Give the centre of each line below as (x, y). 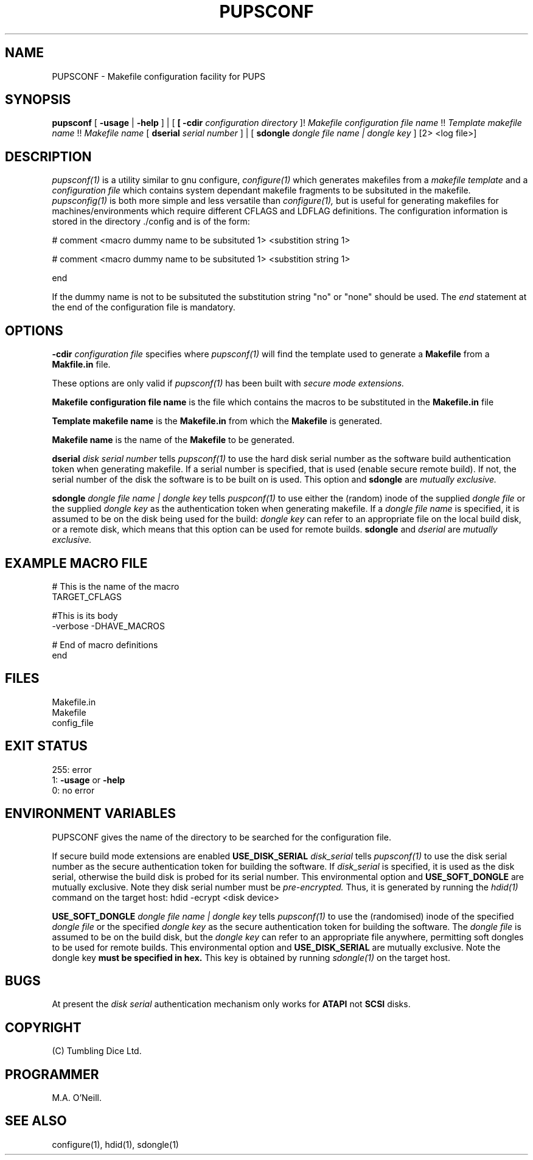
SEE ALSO (36, 1121)
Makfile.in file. (81, 365)
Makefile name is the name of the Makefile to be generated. (173, 440)
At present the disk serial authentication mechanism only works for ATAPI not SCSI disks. (231, 1004)
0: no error (73, 790)
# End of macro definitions (105, 645)
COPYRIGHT (43, 1027)
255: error (72, 769)
